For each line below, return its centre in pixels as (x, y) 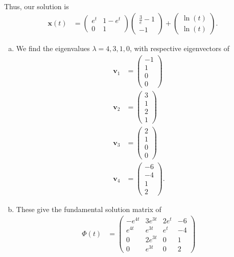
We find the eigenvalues (53, 48)
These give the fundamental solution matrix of (89, 209)
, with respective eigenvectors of (179, 48)
